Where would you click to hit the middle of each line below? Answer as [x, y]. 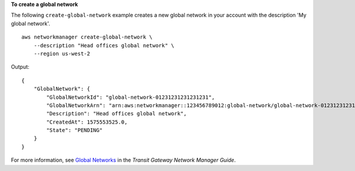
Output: [20, 67]
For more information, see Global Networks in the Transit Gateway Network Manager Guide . [123, 160]
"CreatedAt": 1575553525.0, [87, 122]
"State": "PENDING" [75, 130]
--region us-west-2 [62, 54]
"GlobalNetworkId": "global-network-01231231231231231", [131, 97]
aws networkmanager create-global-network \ [87, 37]
